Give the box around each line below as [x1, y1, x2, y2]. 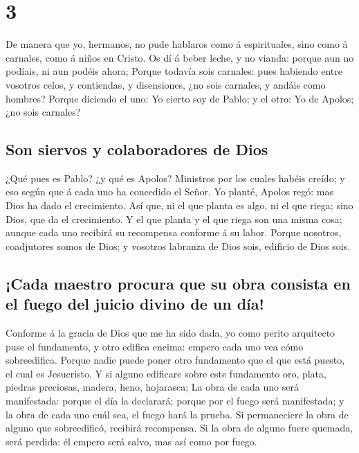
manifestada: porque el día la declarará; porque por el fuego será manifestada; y [6, 393, 344, 408]
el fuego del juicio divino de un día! [6, 293, 264, 314]
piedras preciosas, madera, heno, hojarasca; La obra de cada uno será [6, 380, 299, 394]
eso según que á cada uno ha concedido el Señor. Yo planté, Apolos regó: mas [6, 184, 334, 199]
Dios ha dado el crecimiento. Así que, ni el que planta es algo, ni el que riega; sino [6, 198, 353, 213]
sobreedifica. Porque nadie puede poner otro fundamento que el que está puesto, [6, 353, 345, 367]
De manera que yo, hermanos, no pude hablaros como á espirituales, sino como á [6, 37, 348, 51]
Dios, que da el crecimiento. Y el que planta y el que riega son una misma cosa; [6, 211, 342, 226]
